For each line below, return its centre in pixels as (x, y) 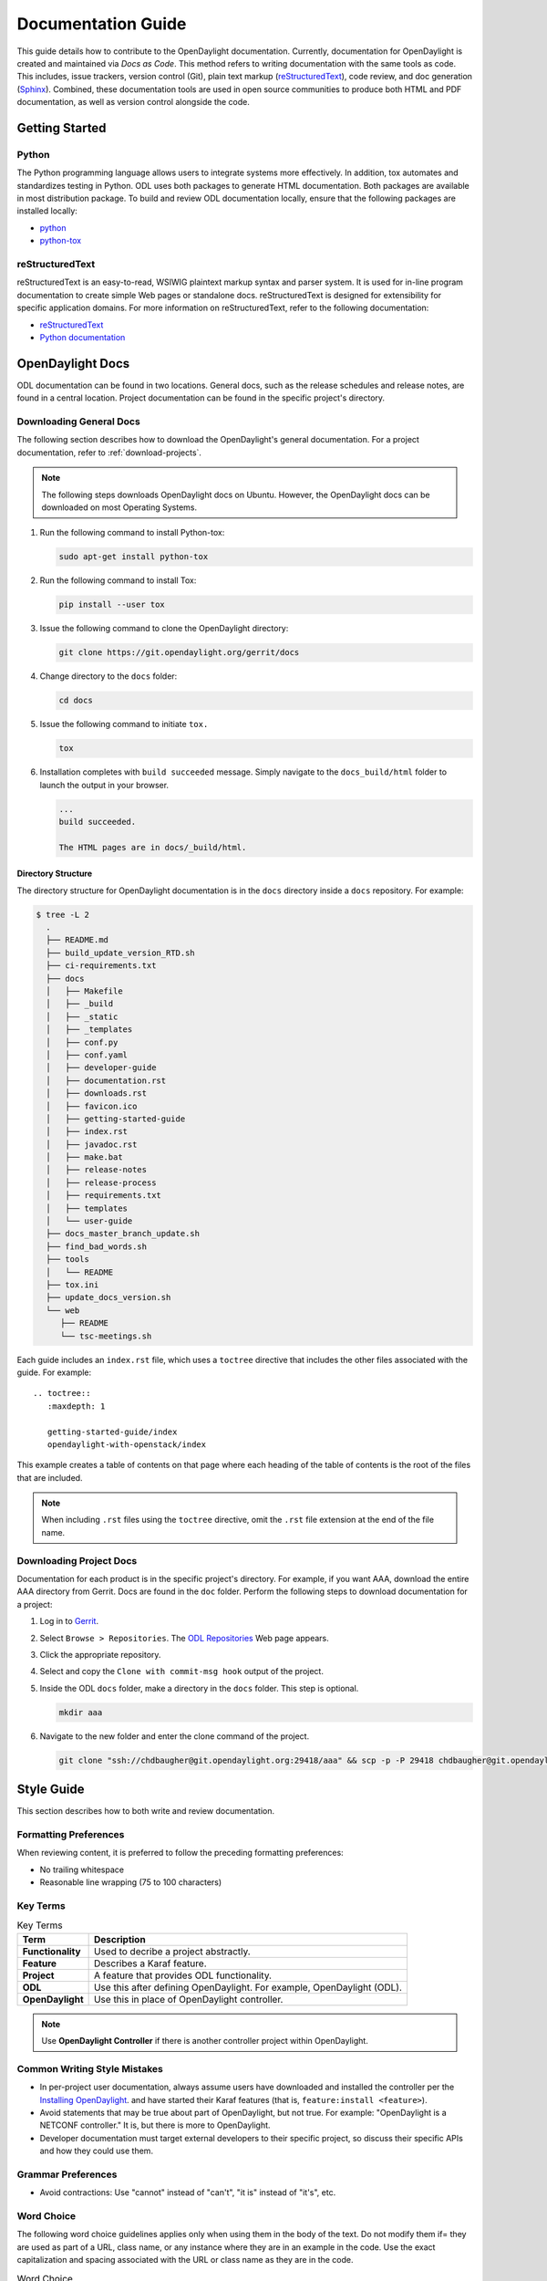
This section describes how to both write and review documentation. (146, 1811)
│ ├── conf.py (82, 1042)
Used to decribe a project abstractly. (172, 1951)
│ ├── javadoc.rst (92, 1144)
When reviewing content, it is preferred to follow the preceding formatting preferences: (180, 1853)
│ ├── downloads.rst (97, 1094)
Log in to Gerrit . (69, 1621)
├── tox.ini (72, 1285)
